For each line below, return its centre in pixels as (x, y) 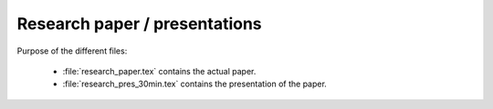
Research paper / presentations (139, 24)
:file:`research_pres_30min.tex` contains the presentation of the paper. (195, 84)
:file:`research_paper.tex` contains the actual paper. (159, 71)
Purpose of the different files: (72, 51)
